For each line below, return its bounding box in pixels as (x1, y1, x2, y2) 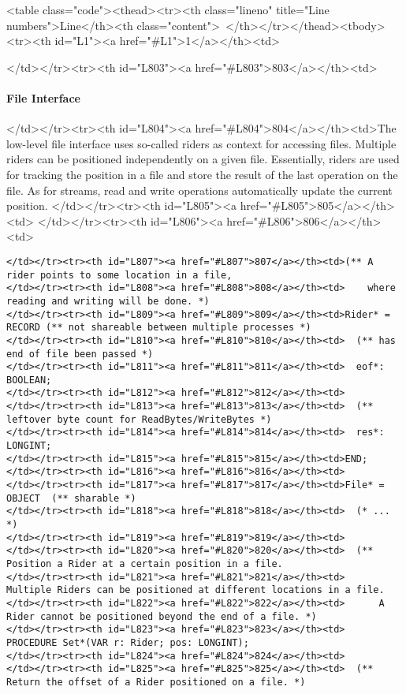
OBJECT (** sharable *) (6, 492, 136, 504)
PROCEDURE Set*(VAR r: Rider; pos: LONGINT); (6, 636, 249, 648)
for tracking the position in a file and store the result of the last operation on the (6, 166, 398, 182)
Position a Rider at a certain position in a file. (6, 558, 283, 570)
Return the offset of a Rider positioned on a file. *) (6, 676, 306, 688)
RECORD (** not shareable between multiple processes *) (6, 322, 311, 334)
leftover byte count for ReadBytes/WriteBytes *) (6, 413, 272, 425)
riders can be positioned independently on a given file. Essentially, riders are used (6, 151, 400, 167)
